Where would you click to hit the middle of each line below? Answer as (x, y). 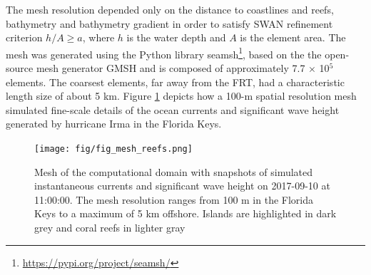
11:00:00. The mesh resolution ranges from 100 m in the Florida (174, 199)
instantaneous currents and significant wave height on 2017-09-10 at (182, 186)
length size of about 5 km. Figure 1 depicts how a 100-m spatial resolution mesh (181, 96)
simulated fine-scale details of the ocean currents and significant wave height (173, 109)
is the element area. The (293, 37)
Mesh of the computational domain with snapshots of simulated (174, 171)
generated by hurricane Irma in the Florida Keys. (114, 124)
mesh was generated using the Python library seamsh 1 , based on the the (164, 53)
